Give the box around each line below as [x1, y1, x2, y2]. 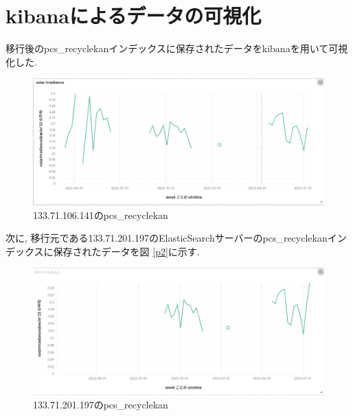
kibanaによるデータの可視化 [5, 1, 262, 30]
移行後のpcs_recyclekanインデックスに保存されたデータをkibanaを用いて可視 [5, 41, 348, 56]
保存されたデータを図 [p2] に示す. [53, 244, 200, 258]
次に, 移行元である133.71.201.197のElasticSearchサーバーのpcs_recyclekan [5, 231, 328, 245]
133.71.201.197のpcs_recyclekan [33, 397, 168, 412]
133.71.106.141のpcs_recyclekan [33, 207, 168, 222]
